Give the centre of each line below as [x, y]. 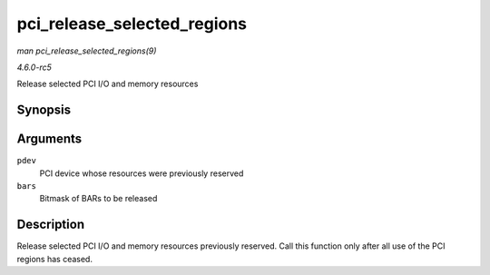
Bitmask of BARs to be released [98, 199]
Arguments [49, 139]
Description [51, 225]
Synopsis [44, 110]
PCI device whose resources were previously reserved [142, 173]
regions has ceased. [54, 259]
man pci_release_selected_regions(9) [87, 51]
